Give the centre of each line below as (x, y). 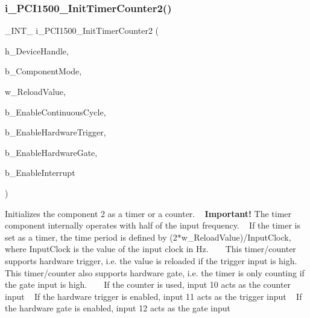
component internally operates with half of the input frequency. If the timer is (153, 225)
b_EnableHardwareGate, (51, 152)
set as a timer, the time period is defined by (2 (91, 237)
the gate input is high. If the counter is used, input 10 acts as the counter (148, 284)
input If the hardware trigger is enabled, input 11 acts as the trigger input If (153, 296)
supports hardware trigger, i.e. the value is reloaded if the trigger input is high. (151, 260)
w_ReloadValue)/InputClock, (236, 237)
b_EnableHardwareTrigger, (55, 132)
